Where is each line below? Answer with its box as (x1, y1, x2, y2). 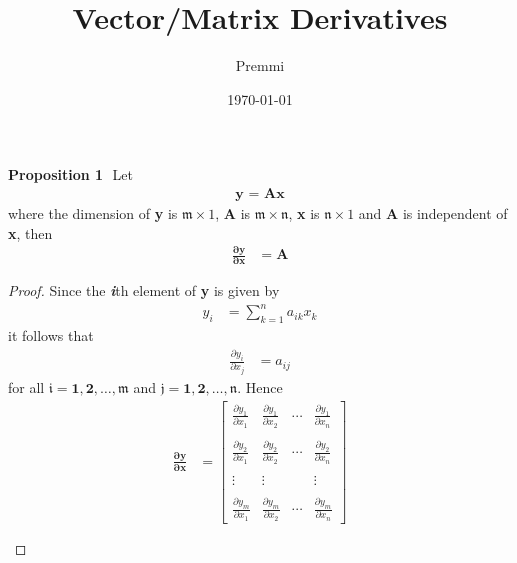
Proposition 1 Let (8, 164, 133, 185)
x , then (8, 222, 53, 243)
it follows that (8, 325, 94, 346)
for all (8, 377, 45, 398)
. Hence (237, 377, 283, 398)
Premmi (235, 55, 285, 76)
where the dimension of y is (8, 202, 178, 223)
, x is (288, 202, 320, 223)
